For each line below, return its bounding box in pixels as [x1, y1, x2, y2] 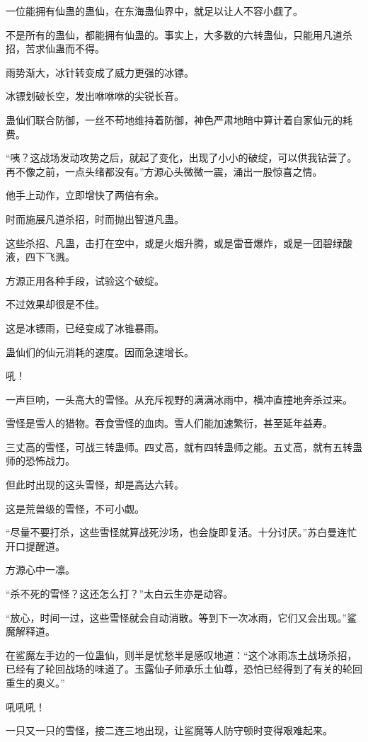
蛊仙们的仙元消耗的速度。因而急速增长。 [6, 344, 194, 359]
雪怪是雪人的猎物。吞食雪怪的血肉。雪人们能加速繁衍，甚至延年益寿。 [6, 416, 333, 430]
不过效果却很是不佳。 [6, 297, 105, 312]
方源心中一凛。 [6, 562, 75, 577]
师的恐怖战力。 [6, 453, 75, 468]
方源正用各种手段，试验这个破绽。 [6, 273, 164, 287]
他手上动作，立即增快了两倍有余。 [6, 188, 164, 202]
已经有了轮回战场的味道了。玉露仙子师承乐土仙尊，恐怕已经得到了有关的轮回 [6, 661, 362, 676]
